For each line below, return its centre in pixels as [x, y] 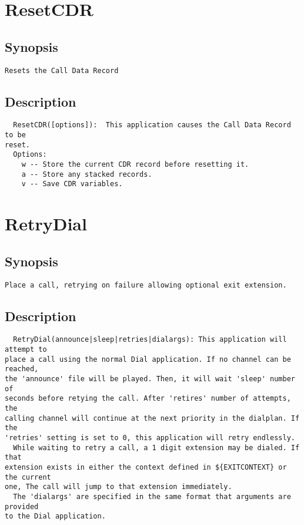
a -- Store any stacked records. [87, 174]
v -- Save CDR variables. [72, 184]
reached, [22, 369]
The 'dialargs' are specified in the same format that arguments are [152, 496]
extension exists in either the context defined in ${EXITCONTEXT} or [146, 467]
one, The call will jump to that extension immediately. [118, 487]
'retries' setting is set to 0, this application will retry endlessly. [150, 438]
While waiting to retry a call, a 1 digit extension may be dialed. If [156, 448]
